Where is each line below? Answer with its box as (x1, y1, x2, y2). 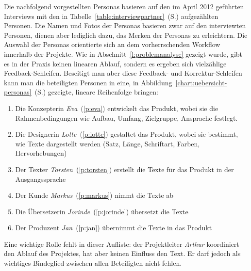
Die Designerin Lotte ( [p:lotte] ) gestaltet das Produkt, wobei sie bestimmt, (15, 129, 238, 139)
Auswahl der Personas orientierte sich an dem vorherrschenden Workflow (4, 39, 220, 49)
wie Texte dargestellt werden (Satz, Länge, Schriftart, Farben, (15, 138, 200, 148)
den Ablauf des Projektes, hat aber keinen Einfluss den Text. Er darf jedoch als (4, 248, 241, 258)
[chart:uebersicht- (175, 77, 227, 87)
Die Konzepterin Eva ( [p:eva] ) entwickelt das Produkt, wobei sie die (15, 103, 218, 113)
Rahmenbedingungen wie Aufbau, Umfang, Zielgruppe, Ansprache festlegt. (15, 112, 238, 123)
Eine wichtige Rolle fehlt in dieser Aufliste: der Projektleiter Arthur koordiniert (4, 239, 239, 249)
